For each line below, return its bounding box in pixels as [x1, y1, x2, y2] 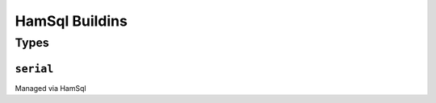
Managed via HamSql [15, 83, 86, 93]
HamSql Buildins [15, 12, 128, 30]
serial [15, 62, 54, 76]
